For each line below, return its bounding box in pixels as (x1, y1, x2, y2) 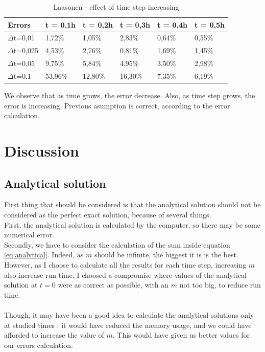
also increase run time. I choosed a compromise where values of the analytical (4, 269, 247, 280)
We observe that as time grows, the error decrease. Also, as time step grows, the (4, 90, 255, 101)
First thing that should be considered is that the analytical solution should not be (4, 199, 261, 210)
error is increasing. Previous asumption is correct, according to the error (4, 100, 230, 111)
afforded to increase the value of (4, 329, 104, 340)
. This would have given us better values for (112, 329, 250, 340)
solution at (4, 279, 38, 290)
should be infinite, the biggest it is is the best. (94, 249, 238, 260)
